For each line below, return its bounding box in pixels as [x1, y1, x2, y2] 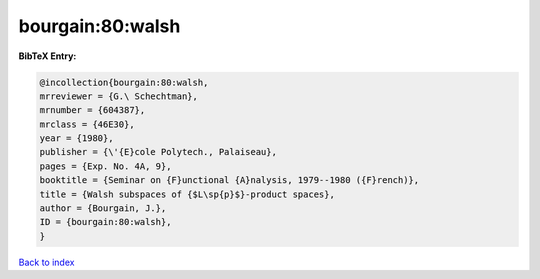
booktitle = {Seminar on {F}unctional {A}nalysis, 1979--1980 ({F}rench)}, [39, 175, 420, 186]
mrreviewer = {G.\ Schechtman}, [39, 90, 199, 102]
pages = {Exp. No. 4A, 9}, [39, 160, 172, 172]
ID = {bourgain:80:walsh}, [39, 216, 172, 228]
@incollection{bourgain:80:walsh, [39, 76, 209, 88]
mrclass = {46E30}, [39, 118, 135, 130]
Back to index [18, 256, 75, 268]
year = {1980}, [39, 133, 114, 144]
